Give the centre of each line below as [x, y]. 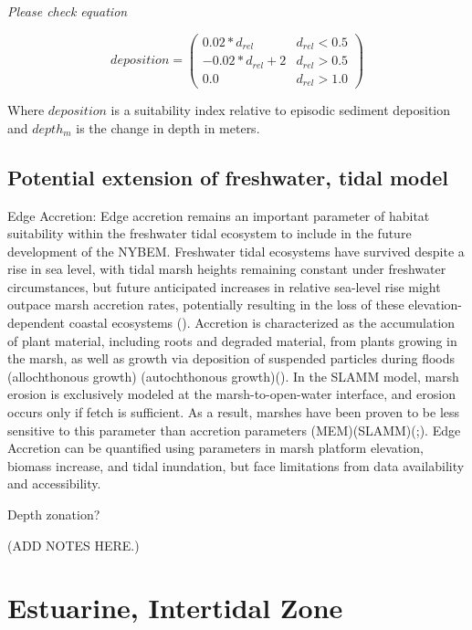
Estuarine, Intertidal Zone [175, 608]
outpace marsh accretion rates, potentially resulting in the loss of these [206, 304]
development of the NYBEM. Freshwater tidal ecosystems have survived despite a [236, 251]
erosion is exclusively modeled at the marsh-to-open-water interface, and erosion [231, 394]
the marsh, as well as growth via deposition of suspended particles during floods [231, 358]
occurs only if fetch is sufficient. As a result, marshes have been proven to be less [234, 412]
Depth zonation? [54, 514]
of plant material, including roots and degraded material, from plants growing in [232, 340]
